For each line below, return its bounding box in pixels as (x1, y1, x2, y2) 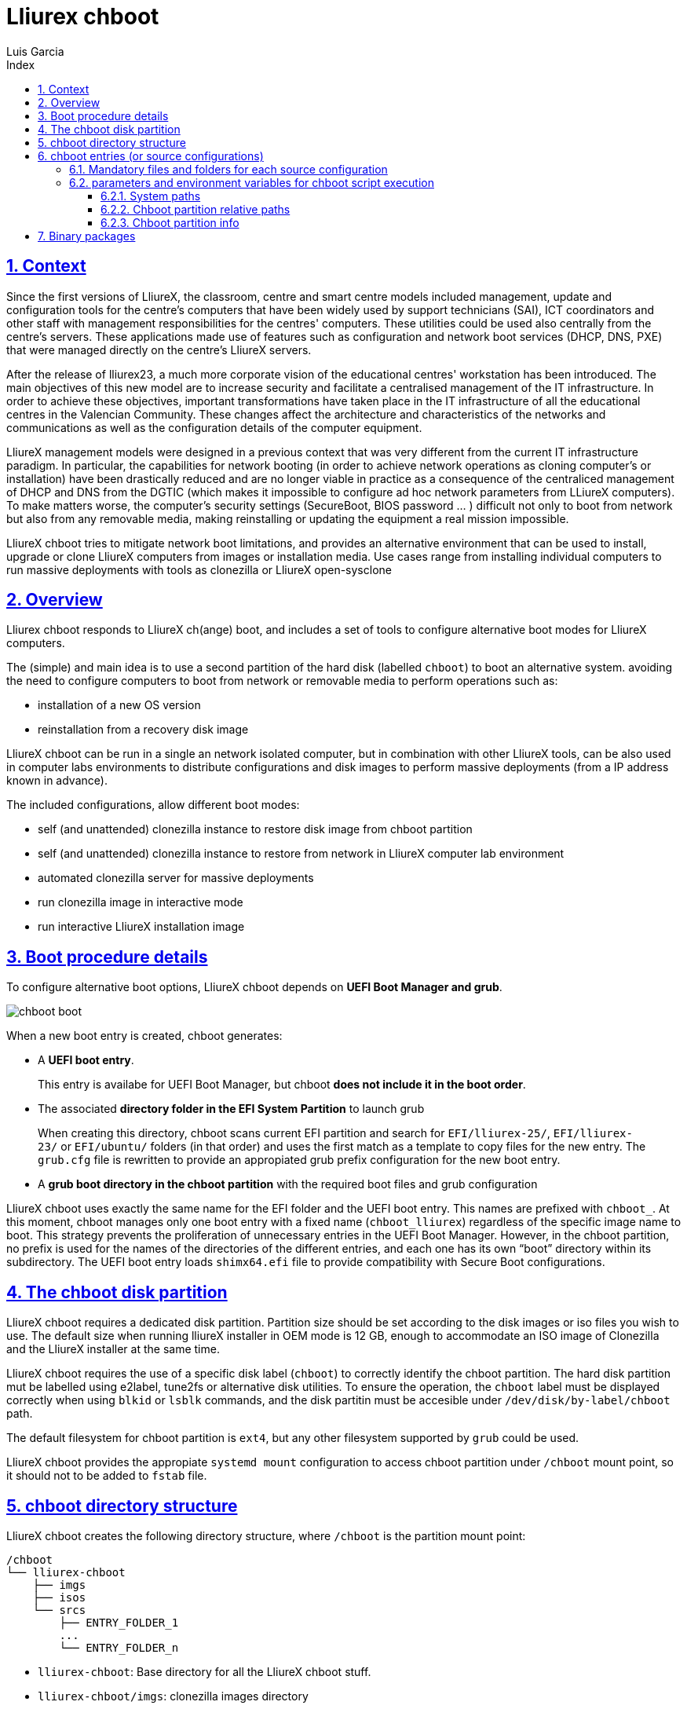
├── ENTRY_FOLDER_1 (59, 1616, 179, 1629)
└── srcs (32, 1603, 86, 1616)
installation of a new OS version (38, 698, 201, 712)
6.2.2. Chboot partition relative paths (100, 202, 291, 216)
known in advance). (6, 774, 108, 788)
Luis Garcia (6, 44, 64, 58)
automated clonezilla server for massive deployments (38, 871, 314, 885)
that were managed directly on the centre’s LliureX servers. (6, 342, 312, 357)
